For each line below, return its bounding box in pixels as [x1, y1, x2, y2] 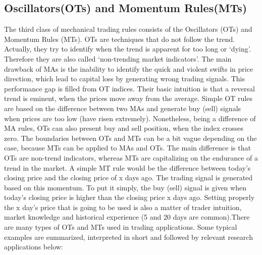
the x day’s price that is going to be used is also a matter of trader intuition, [4, 201, 242, 212]
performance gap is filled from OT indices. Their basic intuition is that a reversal [4, 83, 255, 93]
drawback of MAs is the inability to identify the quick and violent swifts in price [4, 63, 253, 74]
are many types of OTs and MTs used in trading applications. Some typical [4, 222, 237, 232]
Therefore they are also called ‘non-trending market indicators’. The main [4, 53, 232, 64]
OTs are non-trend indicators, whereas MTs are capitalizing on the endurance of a [4, 152, 258, 163]
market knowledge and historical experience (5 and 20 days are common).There [4, 212, 250, 222]
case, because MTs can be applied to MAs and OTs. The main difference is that [4, 142, 251, 153]
